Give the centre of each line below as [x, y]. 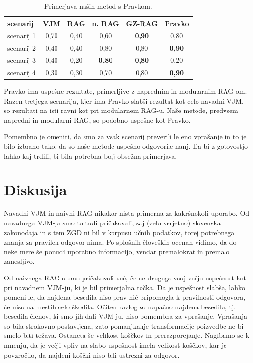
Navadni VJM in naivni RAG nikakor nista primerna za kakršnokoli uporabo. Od [127, 213]
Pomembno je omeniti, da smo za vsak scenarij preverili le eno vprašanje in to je [125, 136]
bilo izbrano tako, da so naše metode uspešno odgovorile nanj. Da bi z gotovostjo [126, 146]
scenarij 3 [22, 60]
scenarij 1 [22, 36]
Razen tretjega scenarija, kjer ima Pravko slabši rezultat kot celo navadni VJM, [124, 100]
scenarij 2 [22, 48]
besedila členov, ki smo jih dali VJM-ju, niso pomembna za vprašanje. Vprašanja [126, 316]
